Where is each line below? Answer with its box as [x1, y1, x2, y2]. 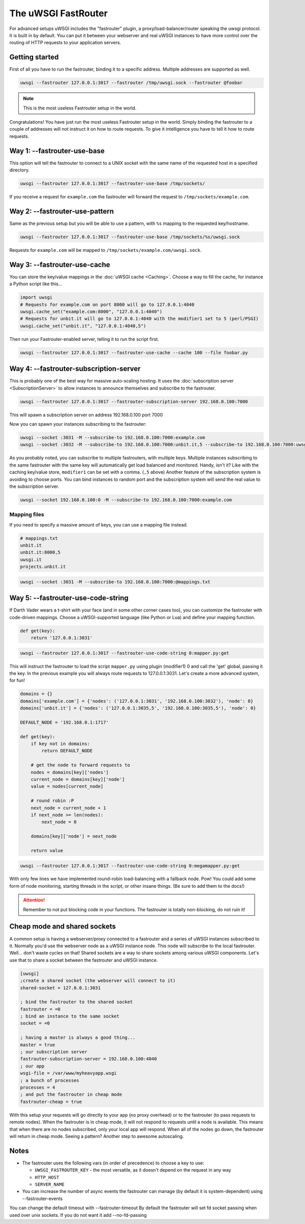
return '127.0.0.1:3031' [30, 635, 93, 640]
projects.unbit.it [20, 564, 66, 570]
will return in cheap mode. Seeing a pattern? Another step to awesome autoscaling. [9, 1133, 184, 1139]
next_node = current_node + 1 [30, 805, 106, 811]
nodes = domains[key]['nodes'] [30, 769, 109, 775]
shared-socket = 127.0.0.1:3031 [20, 985, 101, 990]
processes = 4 [20, 1084, 55, 1090]
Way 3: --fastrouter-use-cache [9, 260, 110, 269]
